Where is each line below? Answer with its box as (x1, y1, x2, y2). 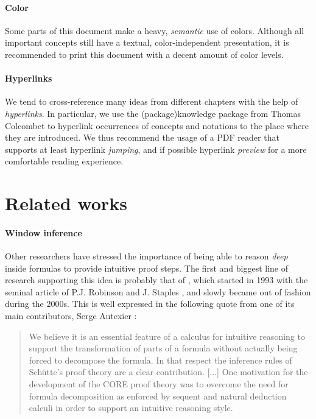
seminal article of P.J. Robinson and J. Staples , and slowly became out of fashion (5, 285, 311, 298)
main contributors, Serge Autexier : (5, 309, 137, 322)
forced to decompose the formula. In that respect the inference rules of (29, 353, 292, 366)
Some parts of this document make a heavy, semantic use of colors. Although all (5, 24, 304, 37)
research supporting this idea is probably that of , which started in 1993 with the (5, 273, 308, 286)
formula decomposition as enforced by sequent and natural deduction (29, 389, 287, 402)
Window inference (5, 226, 82, 239)
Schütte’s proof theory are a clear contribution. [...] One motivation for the (29, 365, 308, 378)
